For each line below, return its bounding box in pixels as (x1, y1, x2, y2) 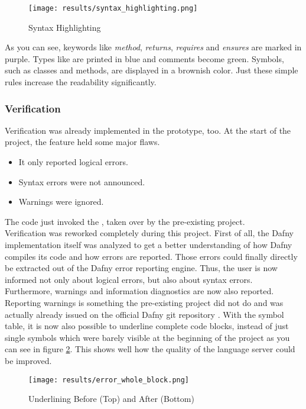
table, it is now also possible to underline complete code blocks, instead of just (5, 320, 289, 332)
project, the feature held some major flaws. (5, 136, 160, 148)
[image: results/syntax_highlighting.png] (28, 4, 198, 12)
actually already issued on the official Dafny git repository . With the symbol (5, 308, 284, 320)
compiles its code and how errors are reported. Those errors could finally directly (5, 250, 298, 262)
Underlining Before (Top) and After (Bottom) (28, 392, 194, 405)
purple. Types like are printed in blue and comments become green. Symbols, (5, 52, 284, 65)
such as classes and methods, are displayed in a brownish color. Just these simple (5, 64, 298, 76)
